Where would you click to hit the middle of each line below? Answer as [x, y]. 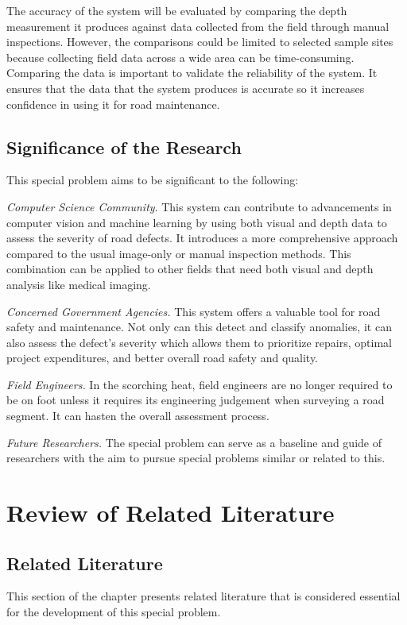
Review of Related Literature [171, 513]
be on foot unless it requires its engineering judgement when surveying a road [196, 400]
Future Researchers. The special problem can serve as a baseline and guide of [194, 442]
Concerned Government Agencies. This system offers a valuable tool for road [194, 311]
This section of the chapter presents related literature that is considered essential [203, 596]
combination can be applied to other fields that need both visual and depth [190, 269]
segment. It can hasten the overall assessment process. [138, 416]
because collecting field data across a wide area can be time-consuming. [180, 57]
